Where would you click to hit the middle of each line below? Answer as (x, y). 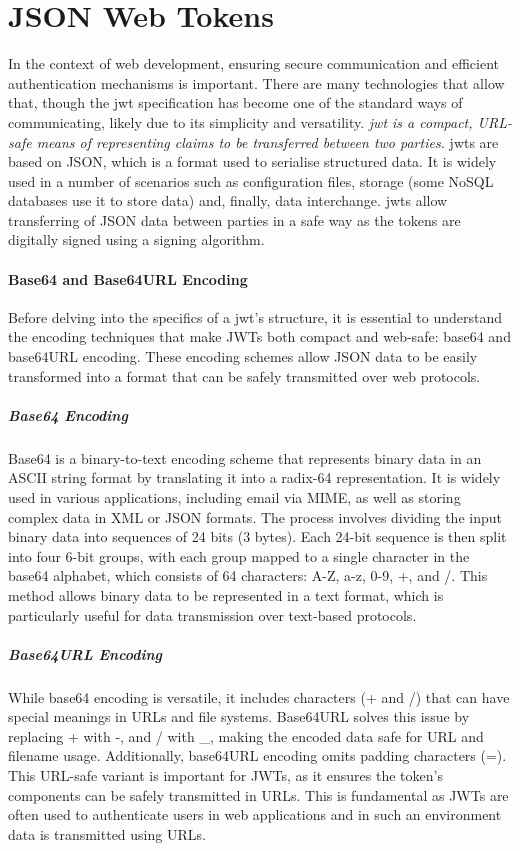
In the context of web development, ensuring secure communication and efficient (253, 63)
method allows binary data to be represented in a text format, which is (226, 594)
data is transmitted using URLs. (107, 833)
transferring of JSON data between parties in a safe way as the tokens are (234, 219)
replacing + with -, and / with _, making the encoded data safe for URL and (246, 735)
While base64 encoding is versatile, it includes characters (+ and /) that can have (259, 696)
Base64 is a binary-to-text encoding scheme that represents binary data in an (245, 457)
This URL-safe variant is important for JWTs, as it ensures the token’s (225, 775)
